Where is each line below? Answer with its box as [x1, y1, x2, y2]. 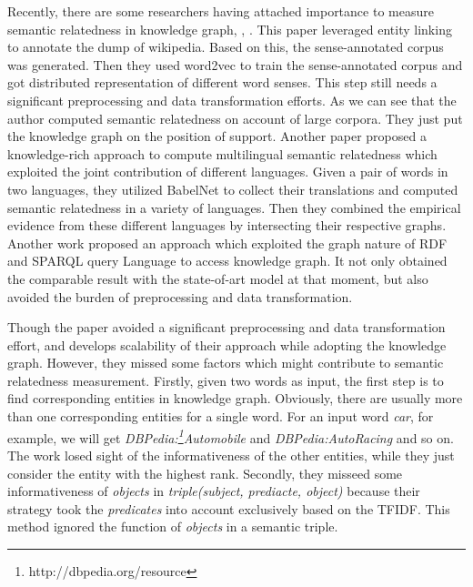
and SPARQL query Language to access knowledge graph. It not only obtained [7, 251, 448, 270]
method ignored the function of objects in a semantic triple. [7, 517, 338, 536]
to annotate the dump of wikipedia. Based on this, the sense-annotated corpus [7, 37, 444, 56]
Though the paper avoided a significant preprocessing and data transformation [7, 318, 446, 337]
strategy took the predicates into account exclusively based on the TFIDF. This [7, 499, 450, 518]
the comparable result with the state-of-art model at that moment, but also [7, 268, 428, 288]
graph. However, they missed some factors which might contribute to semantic [7, 353, 444, 372]
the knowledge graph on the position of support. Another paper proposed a [7, 127, 427, 146]
